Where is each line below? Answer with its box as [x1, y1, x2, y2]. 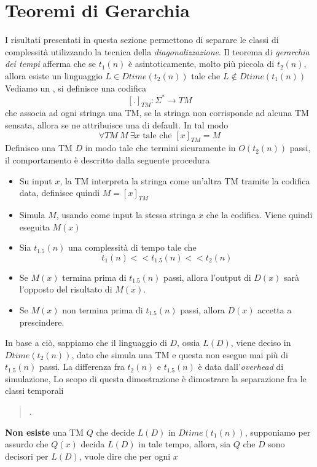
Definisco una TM [5, 141, 72, 154]
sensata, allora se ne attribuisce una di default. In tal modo [5, 118, 229, 131]
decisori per [5, 449, 49, 462]
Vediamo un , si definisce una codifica [5, 81, 146, 94]
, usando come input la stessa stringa [56, 208, 196, 221]
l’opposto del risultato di [19, 283, 112, 296]
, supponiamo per [245, 425, 311, 438]
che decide [96, 425, 135, 438]
